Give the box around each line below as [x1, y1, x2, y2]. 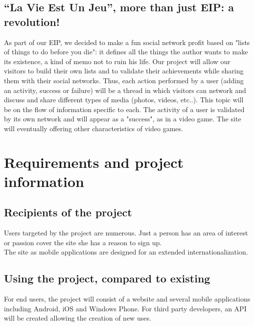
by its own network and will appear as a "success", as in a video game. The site [4, 114, 241, 124]
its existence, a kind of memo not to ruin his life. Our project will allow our [4, 56, 231, 66]
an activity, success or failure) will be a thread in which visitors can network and [4, 85, 246, 95]
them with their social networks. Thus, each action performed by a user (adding [4, 75, 244, 85]
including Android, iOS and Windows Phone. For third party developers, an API [4, 303, 247, 313]
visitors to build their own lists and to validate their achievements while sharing [4, 66, 244, 76]
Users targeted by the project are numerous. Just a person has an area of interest [4, 228, 248, 238]
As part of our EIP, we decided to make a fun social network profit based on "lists [4, 37, 250, 47]
